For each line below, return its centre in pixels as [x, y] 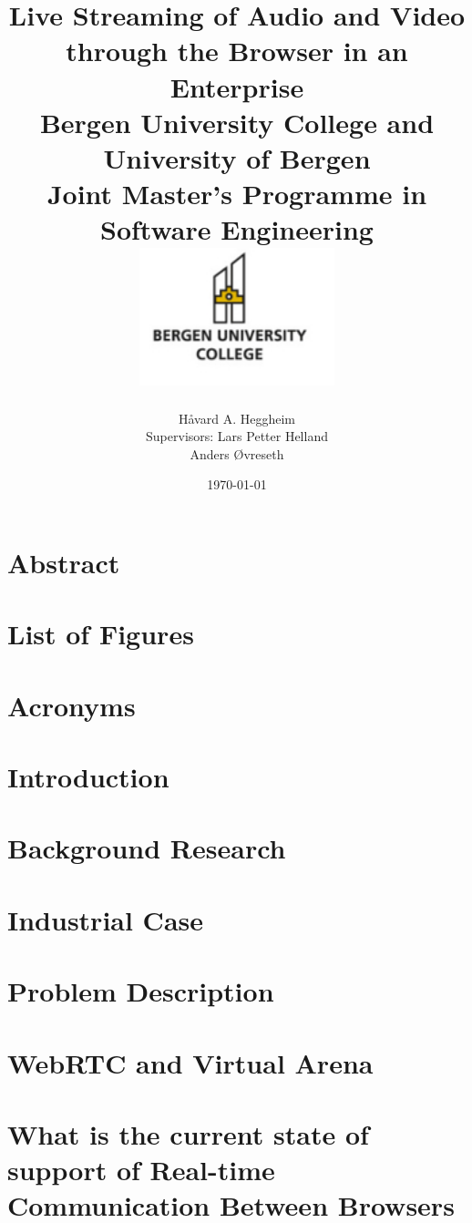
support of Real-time [141, 1170]
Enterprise [237, 86]
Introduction [88, 777]
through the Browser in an [237, 51]
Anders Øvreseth [237, 453]
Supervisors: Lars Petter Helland [237, 436]
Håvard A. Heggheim [237, 418]
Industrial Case [106, 919]
